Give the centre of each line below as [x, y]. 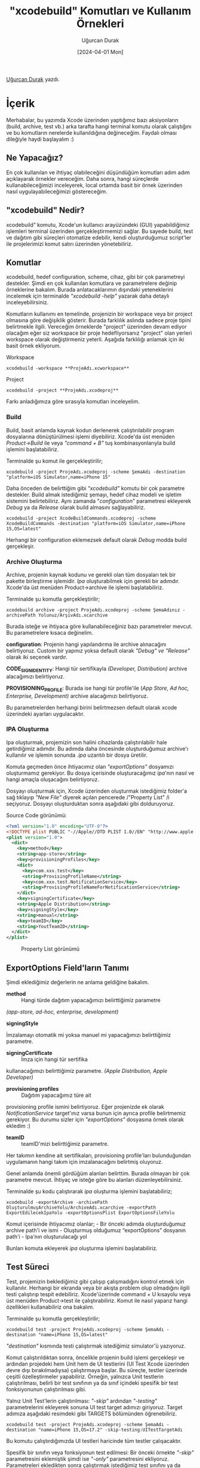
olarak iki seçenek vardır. [37, 657]
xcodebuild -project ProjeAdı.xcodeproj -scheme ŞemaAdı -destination [96, 472]
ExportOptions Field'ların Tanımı [68, 968]
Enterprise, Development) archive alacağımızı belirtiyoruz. [77, 696]
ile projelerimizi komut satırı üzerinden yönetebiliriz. [70, 244]
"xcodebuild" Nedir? [45, 210]
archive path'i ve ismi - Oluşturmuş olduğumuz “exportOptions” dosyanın [96, 1230]
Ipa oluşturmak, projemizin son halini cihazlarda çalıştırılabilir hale [87, 742]
